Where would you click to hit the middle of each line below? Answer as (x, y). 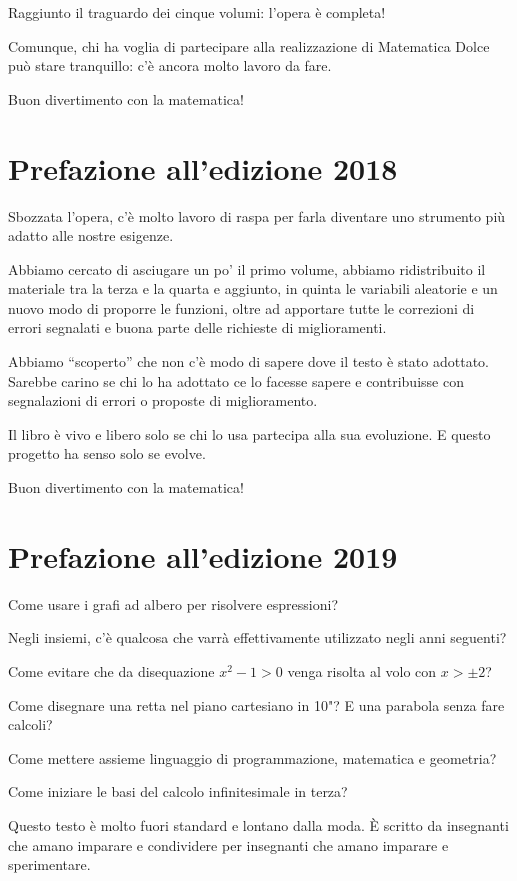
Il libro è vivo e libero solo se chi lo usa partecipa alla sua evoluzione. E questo (249, 433)
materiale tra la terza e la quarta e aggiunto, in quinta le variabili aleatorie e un (253, 288)
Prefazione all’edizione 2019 (203, 555)
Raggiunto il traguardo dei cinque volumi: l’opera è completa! (197, 12)
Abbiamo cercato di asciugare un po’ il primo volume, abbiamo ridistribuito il (247, 268)
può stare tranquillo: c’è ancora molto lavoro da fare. (170, 65)
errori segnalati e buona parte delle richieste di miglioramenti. (197, 327)
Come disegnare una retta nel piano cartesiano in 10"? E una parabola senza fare (256, 704)
